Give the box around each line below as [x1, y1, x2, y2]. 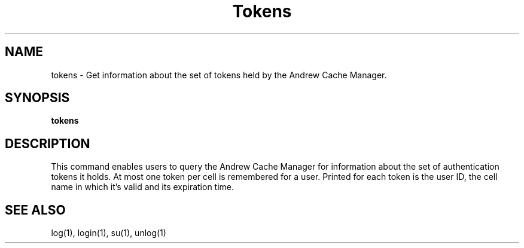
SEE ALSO [5, 202, 66, 218]
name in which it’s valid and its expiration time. [51, 182, 234, 192]
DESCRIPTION [5, 136, 90, 151]
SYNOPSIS [5, 90, 70, 106]
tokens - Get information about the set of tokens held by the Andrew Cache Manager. [51, 69, 387, 80]
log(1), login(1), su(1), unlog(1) [51, 228, 166, 238]
